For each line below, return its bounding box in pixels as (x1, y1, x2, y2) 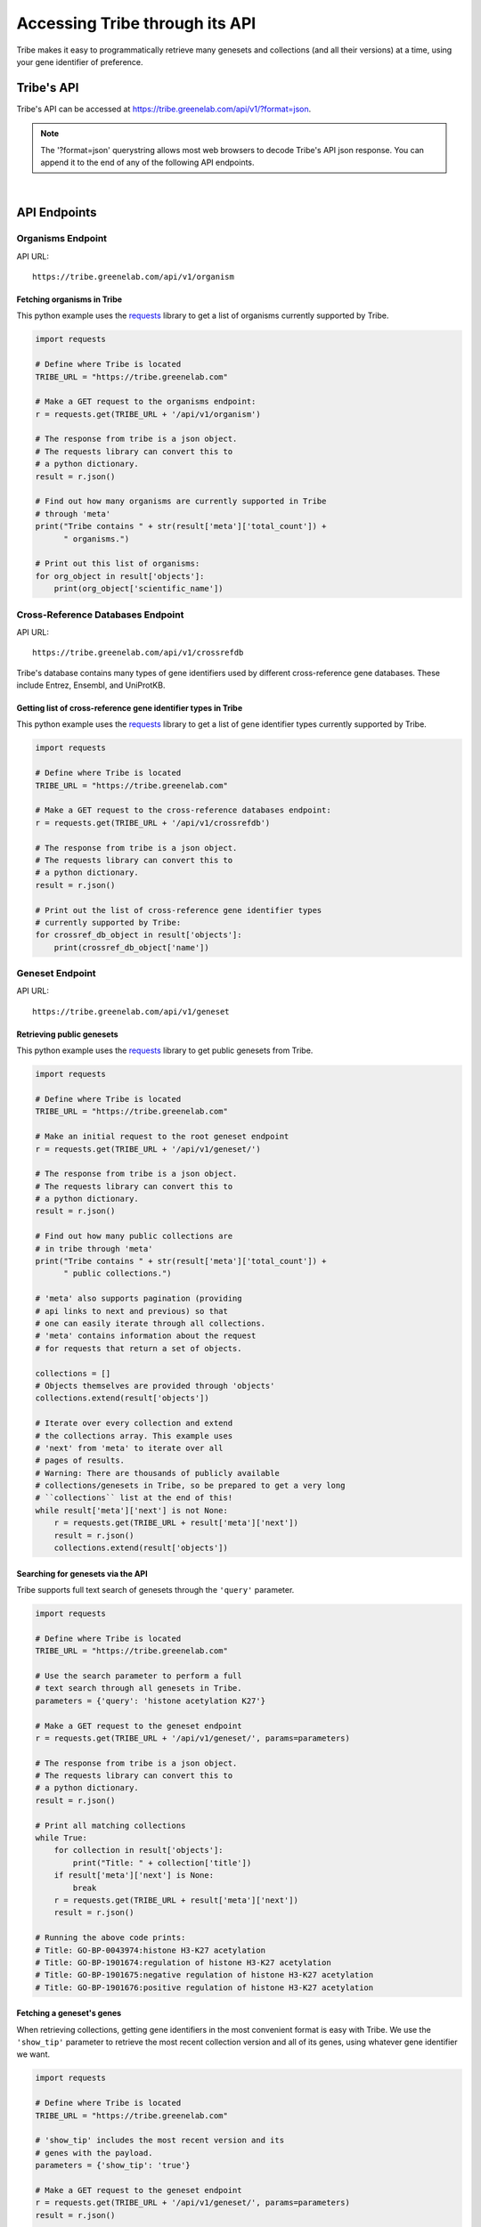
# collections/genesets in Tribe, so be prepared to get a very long (35, 1481, 346, 1491)
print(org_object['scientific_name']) (53, 583, 224, 594)
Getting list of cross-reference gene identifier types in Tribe (16, 703, 243, 714)
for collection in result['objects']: (53, 1845, 224, 1856)
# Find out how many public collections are (35, 1231, 233, 1242)
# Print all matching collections (35, 1820, 186, 1831)
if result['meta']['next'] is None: (53, 1871, 214, 1880)
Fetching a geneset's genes (16, 2008, 122, 2019)
